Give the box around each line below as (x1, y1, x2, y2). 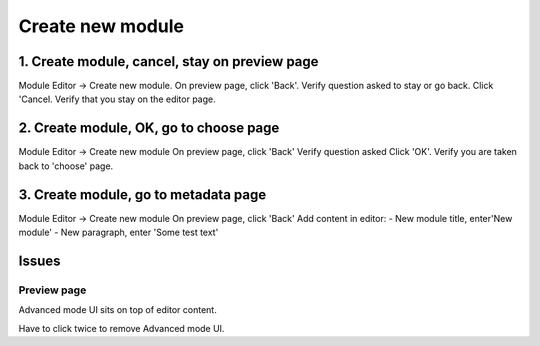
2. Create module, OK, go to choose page (18, 120, 280, 137)
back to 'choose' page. (18, 160, 114, 172)
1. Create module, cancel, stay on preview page (18, 53, 319, 70)
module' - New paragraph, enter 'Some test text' (18, 226, 219, 239)
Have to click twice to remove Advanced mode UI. (18, 322, 225, 334)
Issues (18, 252, 61, 269)
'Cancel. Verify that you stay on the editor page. (18, 93, 216, 105)
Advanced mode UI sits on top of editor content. (18, 304, 217, 316)
